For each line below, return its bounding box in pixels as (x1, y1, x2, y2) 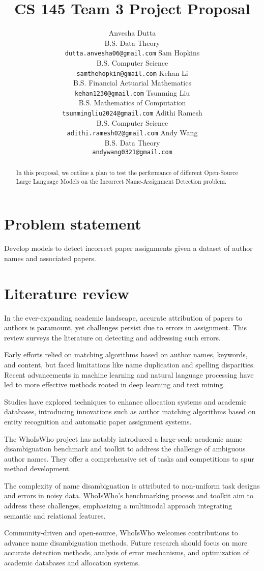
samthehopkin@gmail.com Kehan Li (76, 67, 188, 78)
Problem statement (4, 213, 141, 234)
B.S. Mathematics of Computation (78, 97, 186, 108)
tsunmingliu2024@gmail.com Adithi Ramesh (62, 107, 202, 118)
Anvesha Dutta (108, 27, 156, 38)
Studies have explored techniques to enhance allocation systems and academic (4, 396, 247, 407)
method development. (4, 463, 71, 474)
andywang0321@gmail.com (92, 148, 172, 156)
